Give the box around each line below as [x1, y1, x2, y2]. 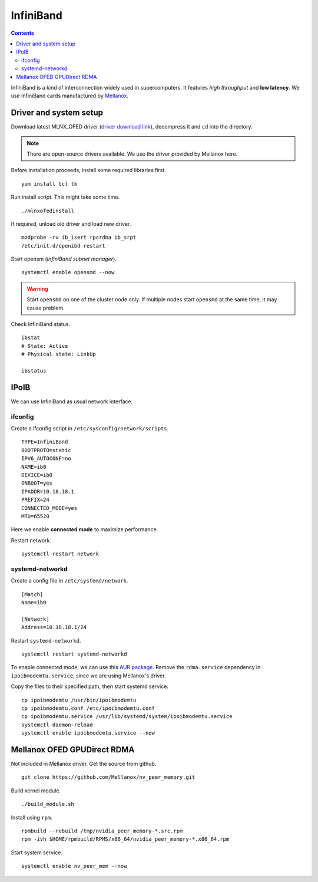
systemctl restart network [21, 551, 100, 557]
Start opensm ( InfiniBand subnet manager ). [11, 255, 117, 262]
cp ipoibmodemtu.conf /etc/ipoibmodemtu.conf [21, 705, 155, 712]
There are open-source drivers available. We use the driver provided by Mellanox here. [26, 150, 238, 157]
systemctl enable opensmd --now [21, 269, 115, 276]
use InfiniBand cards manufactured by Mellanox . [11, 92, 129, 100]
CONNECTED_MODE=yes [21, 505, 78, 511]
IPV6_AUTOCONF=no [21, 455, 71, 462]
